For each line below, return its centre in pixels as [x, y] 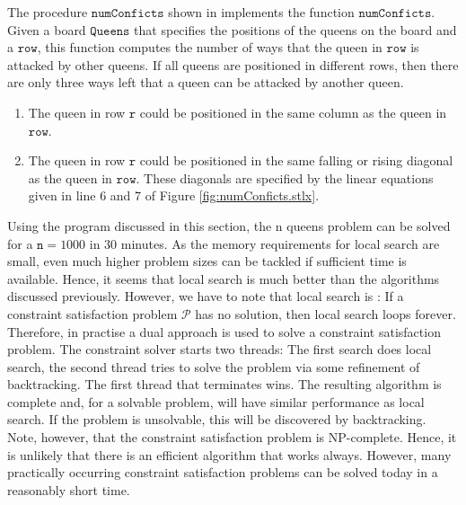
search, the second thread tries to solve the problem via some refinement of [214, 366]
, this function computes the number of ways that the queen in [210, 47]
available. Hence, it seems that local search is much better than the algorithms [224, 278]
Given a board [47, 29]
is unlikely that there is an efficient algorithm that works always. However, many [229, 454]
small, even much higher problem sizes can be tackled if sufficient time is [207, 261]
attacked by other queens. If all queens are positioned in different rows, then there [233, 64]
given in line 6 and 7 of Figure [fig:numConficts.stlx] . [174, 195]
